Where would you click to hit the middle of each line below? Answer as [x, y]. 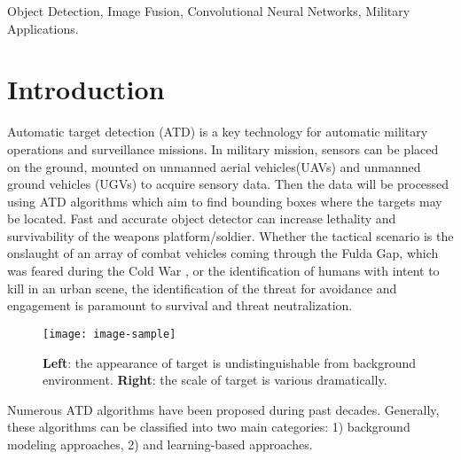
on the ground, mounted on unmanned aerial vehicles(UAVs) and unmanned [214, 166]
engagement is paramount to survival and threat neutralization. [180, 305]
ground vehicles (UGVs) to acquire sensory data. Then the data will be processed [228, 184]
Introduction [86, 89]
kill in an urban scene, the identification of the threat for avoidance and [202, 288]
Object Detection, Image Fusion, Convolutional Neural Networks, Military [209, 11]
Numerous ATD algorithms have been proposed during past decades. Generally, [223, 409]
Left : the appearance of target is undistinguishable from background [230, 362]
